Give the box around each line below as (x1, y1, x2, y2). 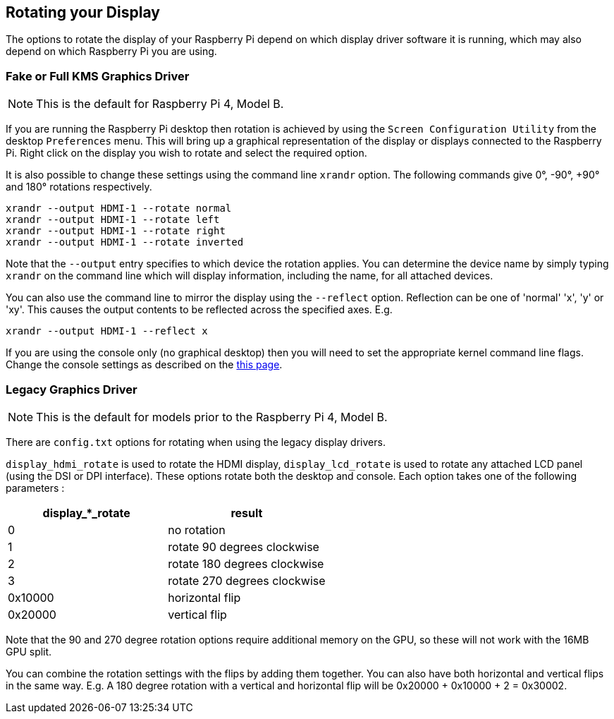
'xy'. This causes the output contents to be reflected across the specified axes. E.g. (6, 303, 393, 316)
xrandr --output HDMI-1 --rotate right (6, 225, 226, 237)
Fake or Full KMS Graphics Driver (6, 68, 190, 83)
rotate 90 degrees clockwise (168, 539, 319, 554)
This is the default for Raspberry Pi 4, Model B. (36, 97, 284, 111)
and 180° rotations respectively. (6, 181, 152, 193)
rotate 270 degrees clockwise (168, 573, 326, 588)
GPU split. (6, 645, 52, 658)
